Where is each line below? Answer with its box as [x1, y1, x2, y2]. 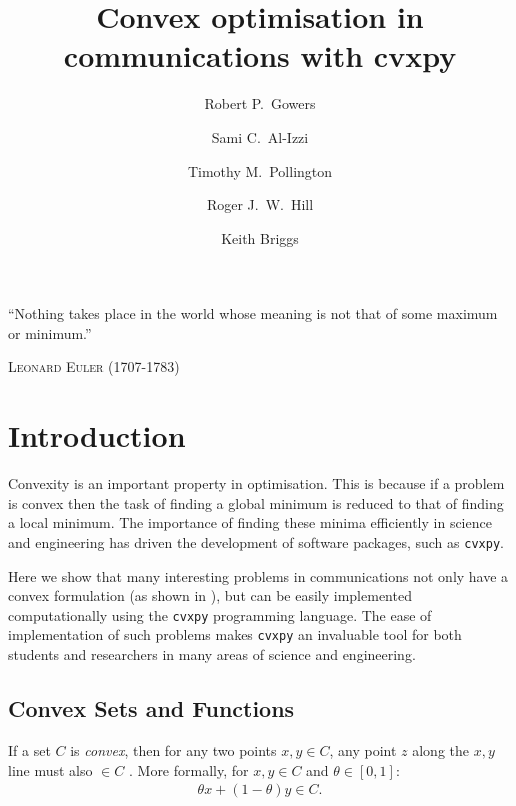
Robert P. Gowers [204, 93, 316, 114]
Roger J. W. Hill [206, 194, 314, 215]
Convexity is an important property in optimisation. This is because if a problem [8, 473, 505, 494]
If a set [8, 739, 51, 760]
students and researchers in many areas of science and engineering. [8, 644, 416, 665]
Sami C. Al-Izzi [211, 126, 309, 147]
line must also [8, 759, 93, 780]
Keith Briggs [221, 227, 299, 248]
